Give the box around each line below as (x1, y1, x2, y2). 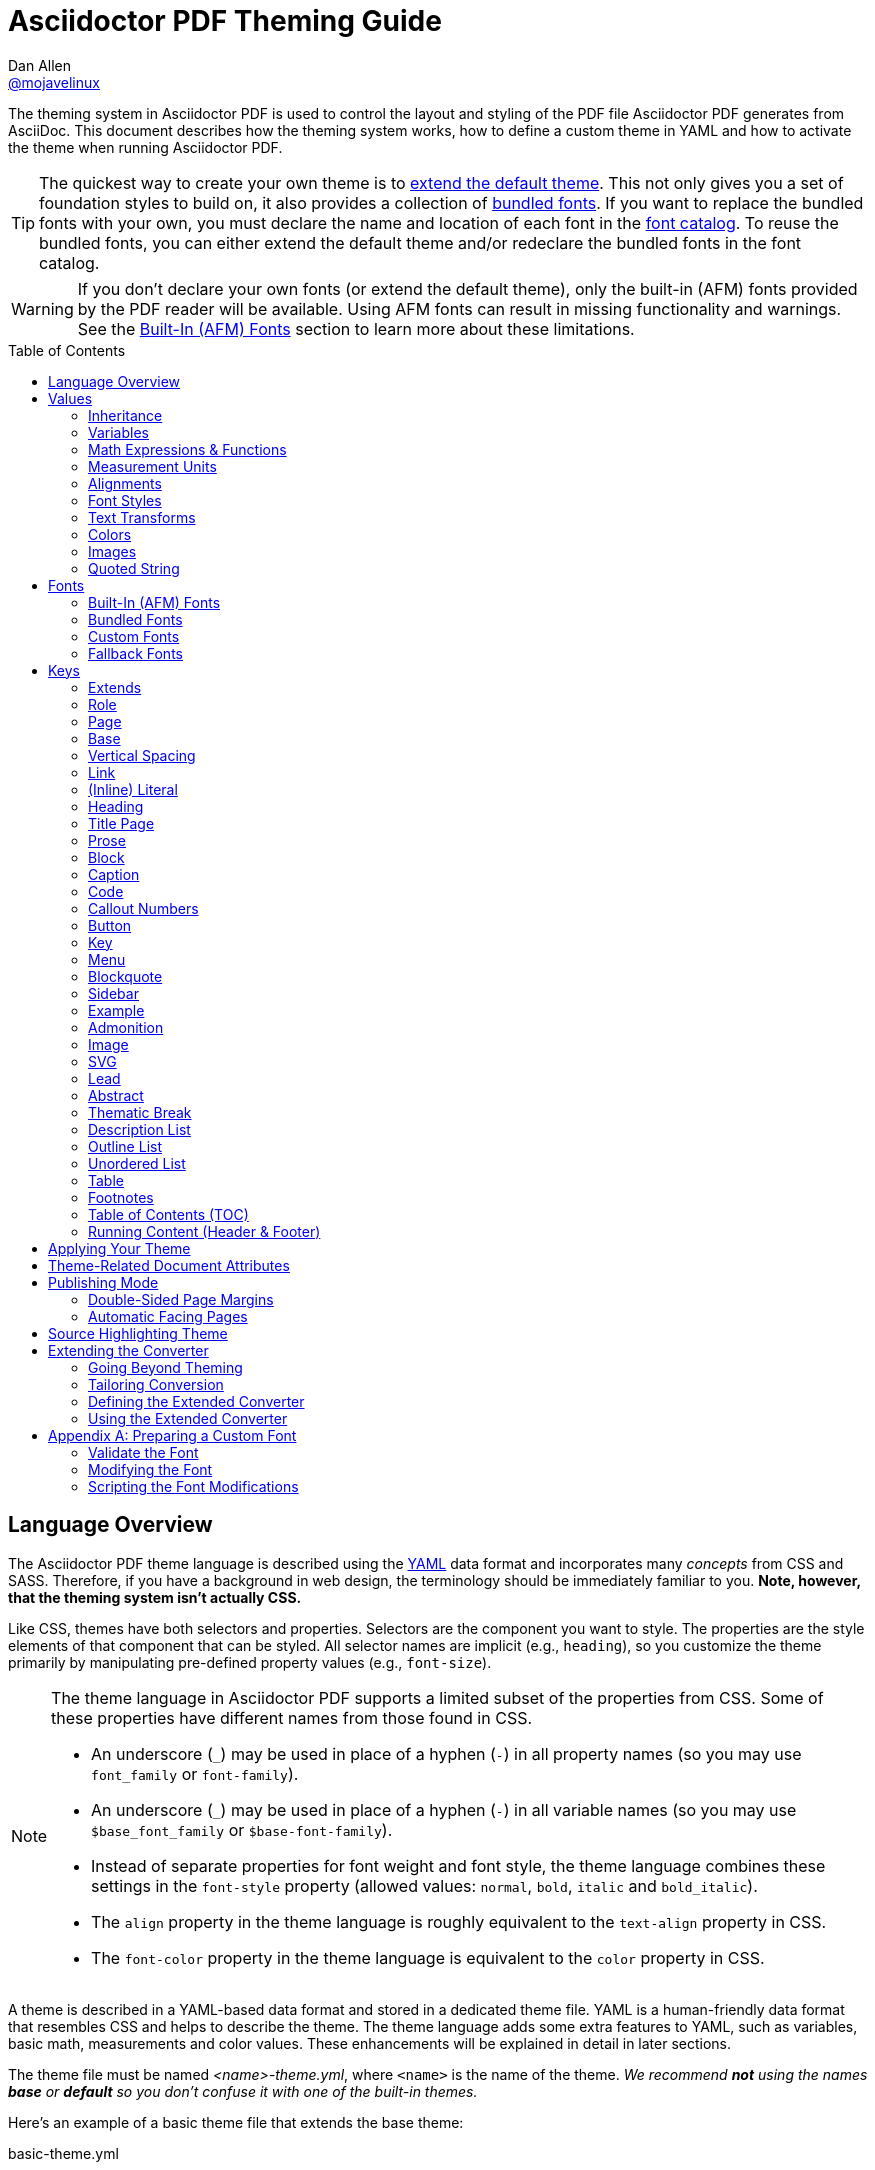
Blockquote (88, 967, 163, 985)
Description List (88, 1120, 191, 1138)
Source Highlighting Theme (48, 1324, 228, 1342)
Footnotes (88, 1188, 154, 1206)
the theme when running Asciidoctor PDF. (8, 138, 283, 156)
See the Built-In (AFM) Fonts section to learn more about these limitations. (77, 318, 635, 339)
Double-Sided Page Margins (88, 1290, 274, 1308)
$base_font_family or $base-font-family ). (91, 1819, 393, 1840)
